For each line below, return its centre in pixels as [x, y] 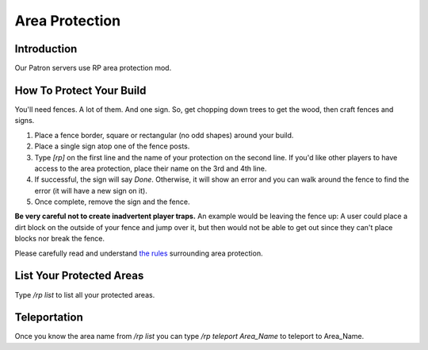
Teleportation [49, 317]
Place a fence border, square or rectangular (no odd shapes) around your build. [164, 135]
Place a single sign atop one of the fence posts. [112, 146]
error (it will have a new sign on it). [91, 190]
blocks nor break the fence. [59, 239]
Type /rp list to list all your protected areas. [85, 294]
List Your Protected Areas [79, 276]
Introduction [46, 49]
